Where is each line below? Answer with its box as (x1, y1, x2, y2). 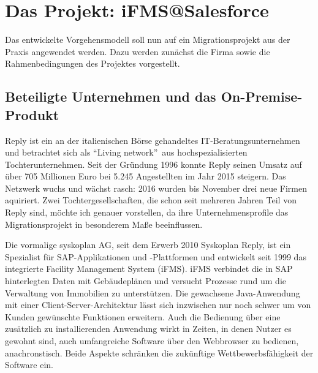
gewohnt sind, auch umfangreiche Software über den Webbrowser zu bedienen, (5, 334, 299, 347)
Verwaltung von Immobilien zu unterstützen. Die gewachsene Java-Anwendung (5, 286, 300, 299)
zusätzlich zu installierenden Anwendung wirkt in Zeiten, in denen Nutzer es (5, 322, 292, 335)
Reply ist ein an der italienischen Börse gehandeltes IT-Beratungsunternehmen (5, 134, 300, 146)
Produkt (5, 105, 59, 124)
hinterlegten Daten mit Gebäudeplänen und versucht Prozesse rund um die (5, 274, 287, 287)
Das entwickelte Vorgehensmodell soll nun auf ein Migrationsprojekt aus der (5, 33, 290, 46)
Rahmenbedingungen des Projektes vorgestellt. (5, 57, 180, 70)
